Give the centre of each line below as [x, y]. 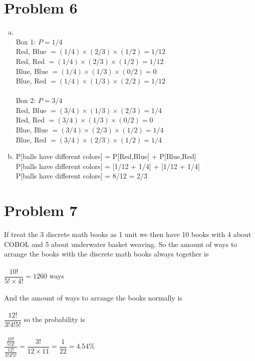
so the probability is [54, 319]
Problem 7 [41, 210]
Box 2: [26, 100]
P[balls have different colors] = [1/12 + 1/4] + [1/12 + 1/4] [108, 166]
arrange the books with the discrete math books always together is [106, 254]
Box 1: [26, 41]
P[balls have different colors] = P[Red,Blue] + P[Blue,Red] [106, 156]
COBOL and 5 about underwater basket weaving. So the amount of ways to [121, 244]
